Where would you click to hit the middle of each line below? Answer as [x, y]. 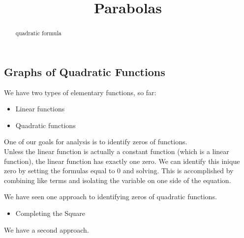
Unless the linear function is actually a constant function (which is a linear [117, 151]
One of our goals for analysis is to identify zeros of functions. [96, 142]
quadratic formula [38, 33]
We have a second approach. [46, 229]
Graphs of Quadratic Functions [85, 71]
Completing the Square [50, 213]
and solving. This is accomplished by [178, 171]
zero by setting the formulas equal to [60, 171]
